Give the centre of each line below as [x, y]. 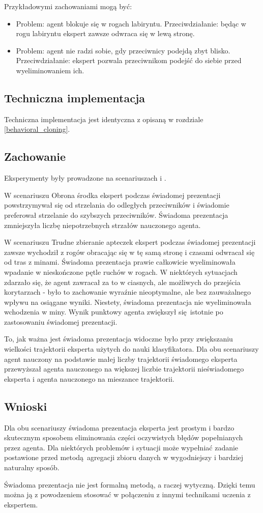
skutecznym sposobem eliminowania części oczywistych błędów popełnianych [124, 437]
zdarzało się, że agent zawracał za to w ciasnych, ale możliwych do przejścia [122, 282]
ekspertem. [21, 504]
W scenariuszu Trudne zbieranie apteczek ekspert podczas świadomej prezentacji [130, 242]
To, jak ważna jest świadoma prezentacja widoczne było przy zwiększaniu [119, 339]
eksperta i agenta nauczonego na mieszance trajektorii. [89, 378]
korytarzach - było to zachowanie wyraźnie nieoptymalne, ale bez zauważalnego [128, 292]
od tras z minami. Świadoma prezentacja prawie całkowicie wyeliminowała [120, 262]
